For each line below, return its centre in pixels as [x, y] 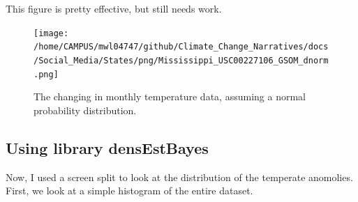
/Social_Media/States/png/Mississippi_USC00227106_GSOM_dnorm [181, 60]
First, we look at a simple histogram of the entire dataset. [129, 191]
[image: [51, 33]
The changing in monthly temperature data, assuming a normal [170, 96]
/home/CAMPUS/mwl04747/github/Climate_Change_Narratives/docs [181, 47]
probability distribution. [85, 110]
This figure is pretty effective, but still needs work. [114, 8]
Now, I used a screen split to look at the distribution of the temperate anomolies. [179, 177]
